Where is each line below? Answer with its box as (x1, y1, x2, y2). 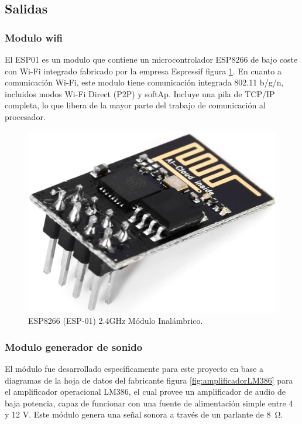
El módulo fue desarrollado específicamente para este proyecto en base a (5, 363, 264, 375)
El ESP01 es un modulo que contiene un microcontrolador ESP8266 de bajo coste (5, 53, 298, 65)
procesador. (5, 110, 46, 122)
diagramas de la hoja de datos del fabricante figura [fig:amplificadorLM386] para (5, 374, 293, 386)
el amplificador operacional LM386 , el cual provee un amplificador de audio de (5, 385, 286, 398)
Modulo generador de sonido (5, 339, 143, 354)
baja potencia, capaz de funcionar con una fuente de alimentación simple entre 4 (5, 396, 293, 409)
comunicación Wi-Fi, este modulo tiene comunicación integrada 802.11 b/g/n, (5, 76, 284, 88)
